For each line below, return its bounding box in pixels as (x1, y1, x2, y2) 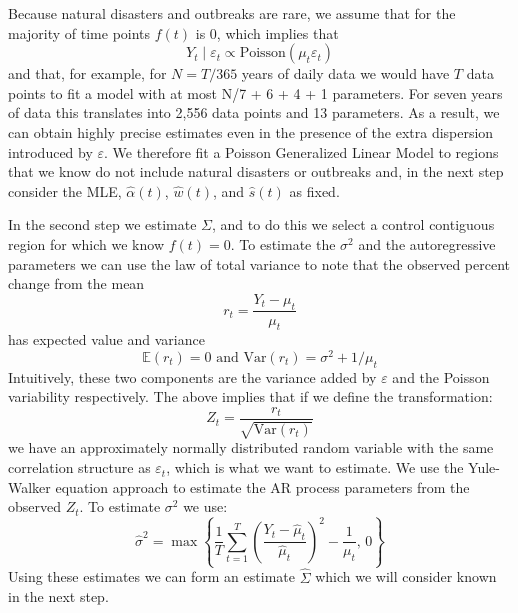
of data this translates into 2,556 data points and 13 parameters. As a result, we (8, 102, 500, 123)
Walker (8, 476, 51, 497)
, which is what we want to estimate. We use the (166, 457, 464, 478)
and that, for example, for (8, 63, 167, 84)
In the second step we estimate (8, 214, 197, 235)
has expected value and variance (8, 329, 205, 350)
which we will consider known (315, 566, 497, 587)
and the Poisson (392, 366, 490, 387)
